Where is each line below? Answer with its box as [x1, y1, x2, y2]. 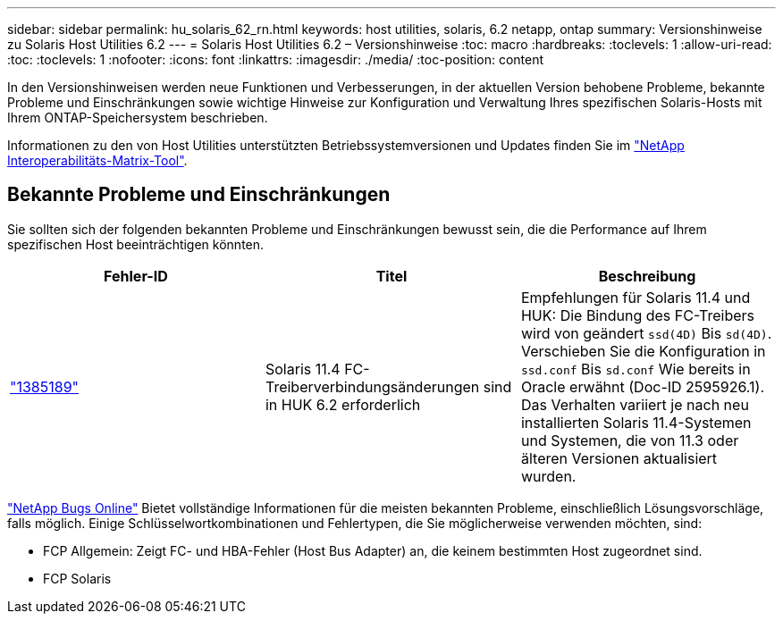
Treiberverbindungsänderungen [265, 377, 480, 396]
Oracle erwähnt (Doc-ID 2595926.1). [520, 377, 764, 396]
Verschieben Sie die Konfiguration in [520, 341, 766, 360]
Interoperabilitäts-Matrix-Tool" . [7, 153, 188, 168]
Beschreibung [598, 266, 696, 285]
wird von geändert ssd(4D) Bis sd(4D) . [520, 323, 772, 342]
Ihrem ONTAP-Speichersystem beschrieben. [7, 110, 268, 125]
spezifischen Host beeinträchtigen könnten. [7, 236, 265, 252]
